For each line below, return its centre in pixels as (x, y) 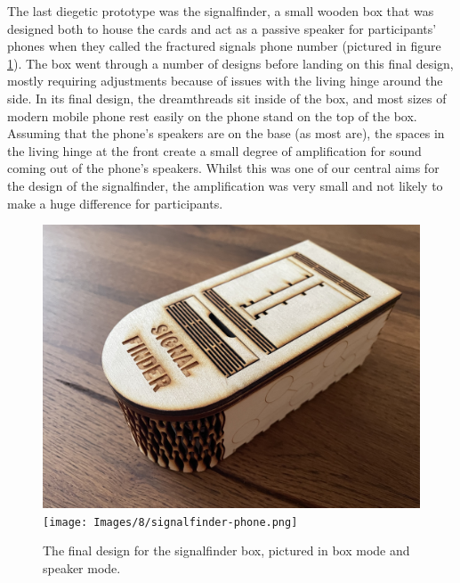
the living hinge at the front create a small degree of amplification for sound (214, 150)
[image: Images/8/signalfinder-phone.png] (170, 522)
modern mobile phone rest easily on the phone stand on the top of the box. (212, 115)
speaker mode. (82, 567)
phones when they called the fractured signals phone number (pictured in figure (224, 46)
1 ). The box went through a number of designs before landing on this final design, (230, 63)
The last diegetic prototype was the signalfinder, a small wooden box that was (221, 11)
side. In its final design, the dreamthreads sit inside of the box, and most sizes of (227, 98)
